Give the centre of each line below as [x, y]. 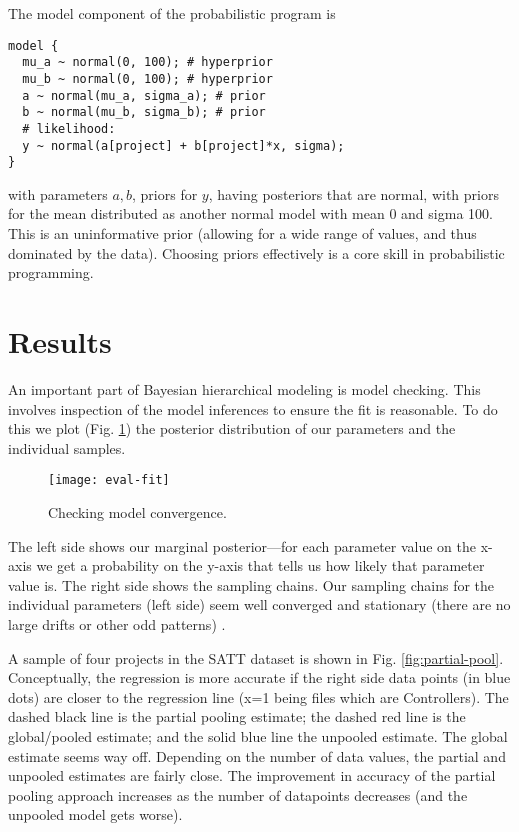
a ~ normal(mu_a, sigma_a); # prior [144, 95]
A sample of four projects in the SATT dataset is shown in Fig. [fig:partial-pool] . [256, 657]
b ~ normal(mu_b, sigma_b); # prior [144, 112]
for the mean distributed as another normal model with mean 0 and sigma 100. [250, 213]
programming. [51, 272]
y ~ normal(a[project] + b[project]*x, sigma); [183, 145]
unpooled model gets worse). [95, 814]
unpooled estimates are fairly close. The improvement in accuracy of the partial [252, 775]
